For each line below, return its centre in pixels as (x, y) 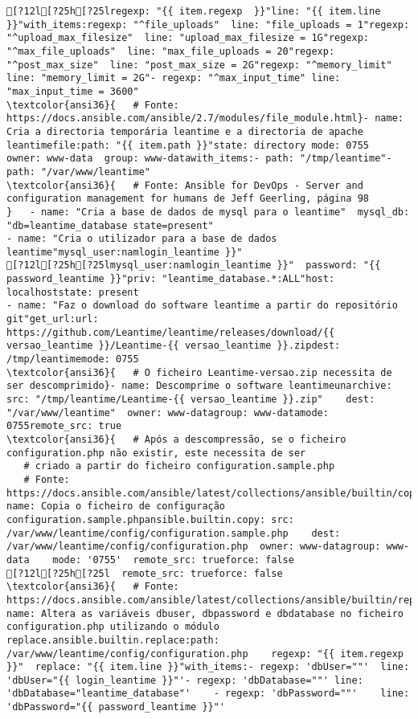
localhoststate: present (73, 292)
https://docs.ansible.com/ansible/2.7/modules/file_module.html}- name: (205, 118)
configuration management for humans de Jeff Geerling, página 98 (188, 199)
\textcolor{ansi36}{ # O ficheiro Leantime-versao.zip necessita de (199, 372)
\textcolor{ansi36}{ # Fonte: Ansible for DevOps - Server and (185, 185)
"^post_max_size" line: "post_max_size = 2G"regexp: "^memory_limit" (199, 65)
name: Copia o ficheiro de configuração (116, 507)
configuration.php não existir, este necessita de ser (156, 453)
